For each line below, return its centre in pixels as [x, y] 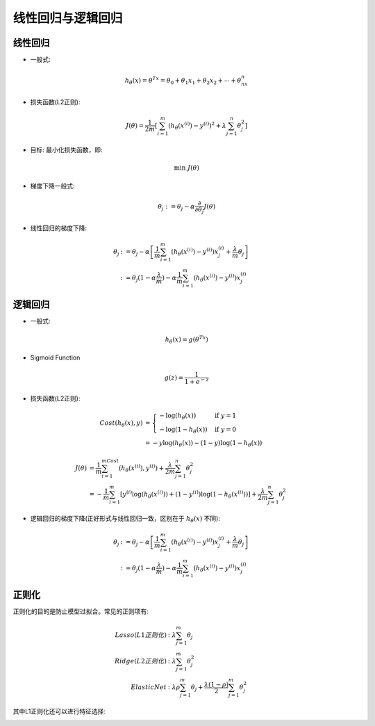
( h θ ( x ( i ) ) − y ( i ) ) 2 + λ [197, 126]
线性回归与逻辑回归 [68, 18]
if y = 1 [225, 415]
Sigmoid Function [55, 357]
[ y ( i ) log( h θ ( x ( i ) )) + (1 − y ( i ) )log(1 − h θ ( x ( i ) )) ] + [188, 494]
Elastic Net [149, 687]
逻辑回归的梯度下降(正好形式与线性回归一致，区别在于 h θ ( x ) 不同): [125, 519]
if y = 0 [225, 429]
